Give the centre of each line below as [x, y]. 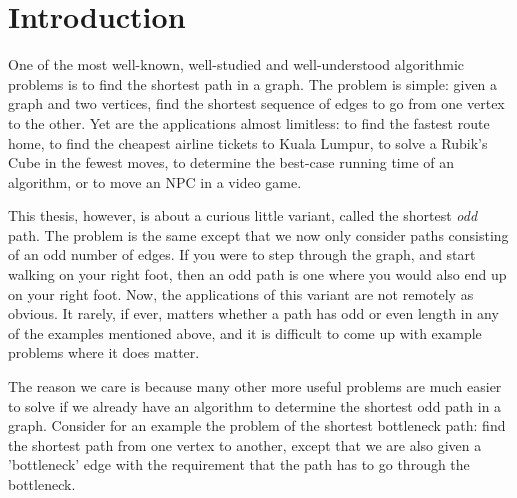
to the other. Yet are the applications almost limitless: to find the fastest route [249, 122]
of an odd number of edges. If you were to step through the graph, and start [242, 254]
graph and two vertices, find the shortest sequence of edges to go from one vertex [256, 103]
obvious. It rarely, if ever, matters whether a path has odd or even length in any [253, 313]
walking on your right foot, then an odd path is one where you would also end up [257, 274]
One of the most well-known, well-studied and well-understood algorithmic [236, 64]
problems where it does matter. [104, 352]
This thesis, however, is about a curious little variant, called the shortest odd [243, 215]
